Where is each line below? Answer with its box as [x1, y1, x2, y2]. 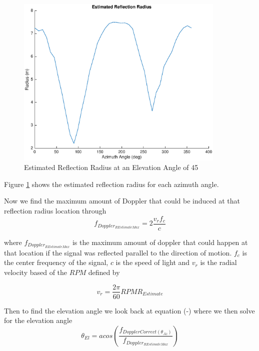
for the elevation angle [4, 315, 72, 325]
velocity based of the [4, 266, 67, 277]
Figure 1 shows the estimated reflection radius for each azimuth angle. [4, 178, 219, 189]
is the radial [200, 257, 237, 267]
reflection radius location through [4, 205, 106, 215]
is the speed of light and [115, 257, 190, 267]
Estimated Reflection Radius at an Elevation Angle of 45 [24, 162, 198, 172]
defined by [88, 266, 120, 277]
